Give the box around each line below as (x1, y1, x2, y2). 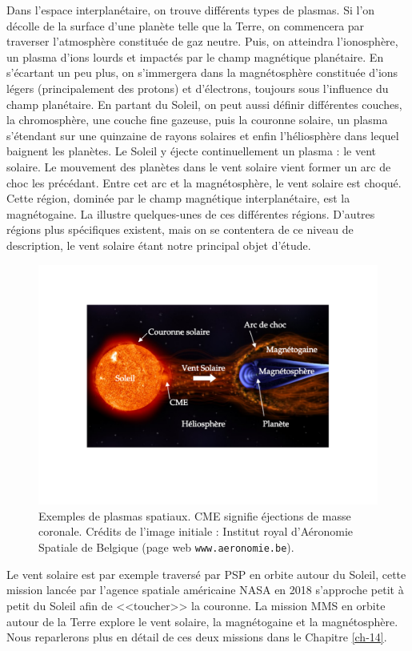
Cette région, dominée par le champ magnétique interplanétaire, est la (6, 190, 350, 207)
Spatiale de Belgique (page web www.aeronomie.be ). (38, 539, 294, 556)
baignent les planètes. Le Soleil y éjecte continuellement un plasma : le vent (6, 143, 376, 159)
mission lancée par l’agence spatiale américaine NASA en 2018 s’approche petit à (6, 581, 404, 598)
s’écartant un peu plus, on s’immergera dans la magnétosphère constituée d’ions (6, 64, 398, 81)
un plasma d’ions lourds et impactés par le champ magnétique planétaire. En (6, 48, 384, 65)
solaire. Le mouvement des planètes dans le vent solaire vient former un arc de (6, 158, 391, 175)
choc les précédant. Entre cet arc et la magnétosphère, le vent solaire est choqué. (6, 174, 402, 191)
